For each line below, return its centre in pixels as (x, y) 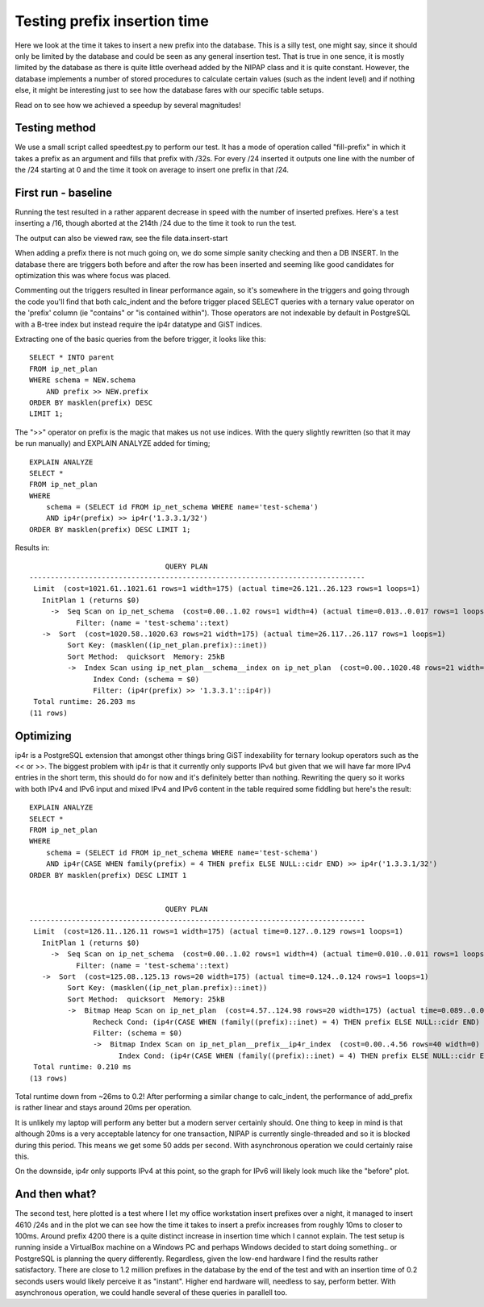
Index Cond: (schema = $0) (146, 679)
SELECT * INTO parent (72, 358)
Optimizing (43, 736)
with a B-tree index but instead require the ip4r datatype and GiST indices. (138, 324)
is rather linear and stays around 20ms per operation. (104, 1108)
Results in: (32, 547)
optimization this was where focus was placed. (93, 276)
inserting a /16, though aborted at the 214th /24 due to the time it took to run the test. (156, 223)
